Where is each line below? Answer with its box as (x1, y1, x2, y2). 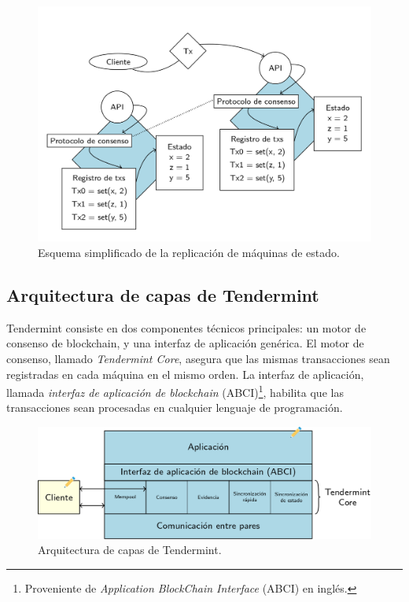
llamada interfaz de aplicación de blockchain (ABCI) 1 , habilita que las (6, 382, 344, 400)
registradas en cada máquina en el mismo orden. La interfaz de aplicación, (6, 365, 364, 382)
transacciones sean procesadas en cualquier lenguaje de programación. (6, 399, 343, 416)
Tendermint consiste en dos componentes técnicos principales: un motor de (6, 319, 367, 336)
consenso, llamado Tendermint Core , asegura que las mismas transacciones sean (6, 350, 390, 366)
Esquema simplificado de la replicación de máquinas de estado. (38, 244, 340, 260)
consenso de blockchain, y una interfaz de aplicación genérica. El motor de (6, 335, 364, 351)
